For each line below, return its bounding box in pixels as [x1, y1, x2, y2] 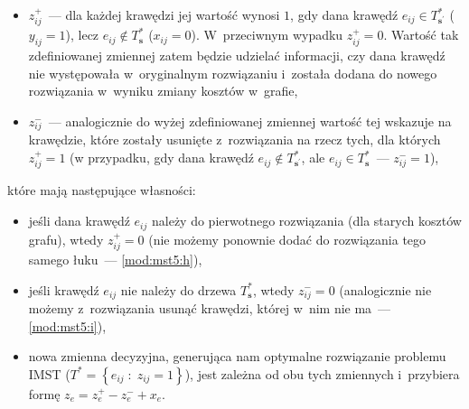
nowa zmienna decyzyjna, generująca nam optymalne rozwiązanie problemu [28, 347, 446, 366]
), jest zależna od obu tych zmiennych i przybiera [184, 364, 460, 383]
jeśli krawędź [28, 280, 99, 299]
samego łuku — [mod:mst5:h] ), [28, 249, 202, 268]
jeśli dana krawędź [28, 211, 130, 230]
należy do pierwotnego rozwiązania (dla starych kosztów [151, 211, 462, 230]
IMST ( [28, 364, 70, 383]
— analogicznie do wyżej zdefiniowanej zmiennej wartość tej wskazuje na [48, 112, 452, 130]
